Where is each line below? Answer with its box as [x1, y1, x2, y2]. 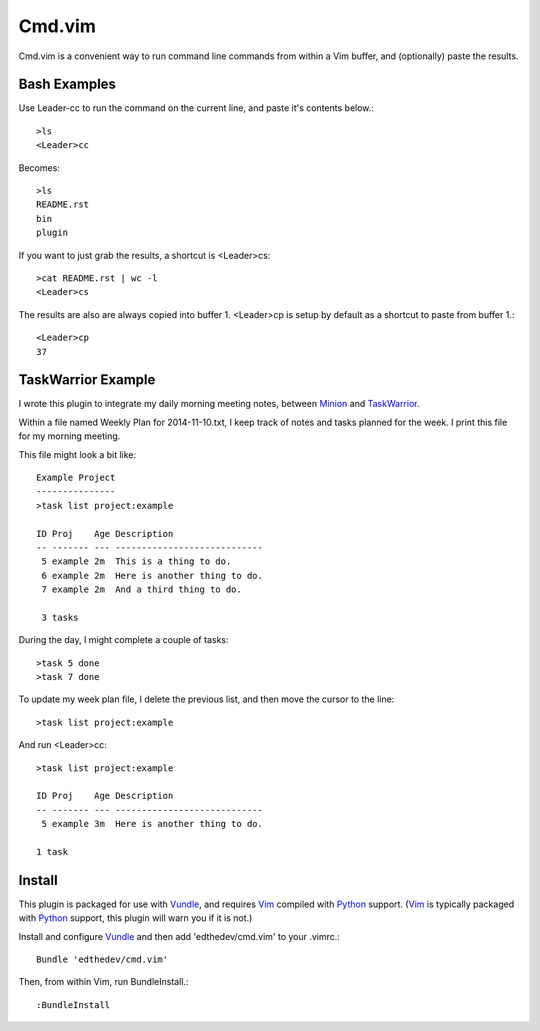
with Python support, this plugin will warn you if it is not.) [18, 912, 253, 924]
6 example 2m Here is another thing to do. [41, 570, 264, 581]
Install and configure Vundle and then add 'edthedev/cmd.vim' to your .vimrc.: [18, 930, 340, 942]
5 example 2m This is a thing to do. [41, 556, 232, 567]
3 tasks [41, 611, 79, 623]
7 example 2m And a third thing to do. [41, 584, 242, 595]
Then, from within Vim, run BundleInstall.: [18, 976, 189, 988]
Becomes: [18, 161, 60, 174]
